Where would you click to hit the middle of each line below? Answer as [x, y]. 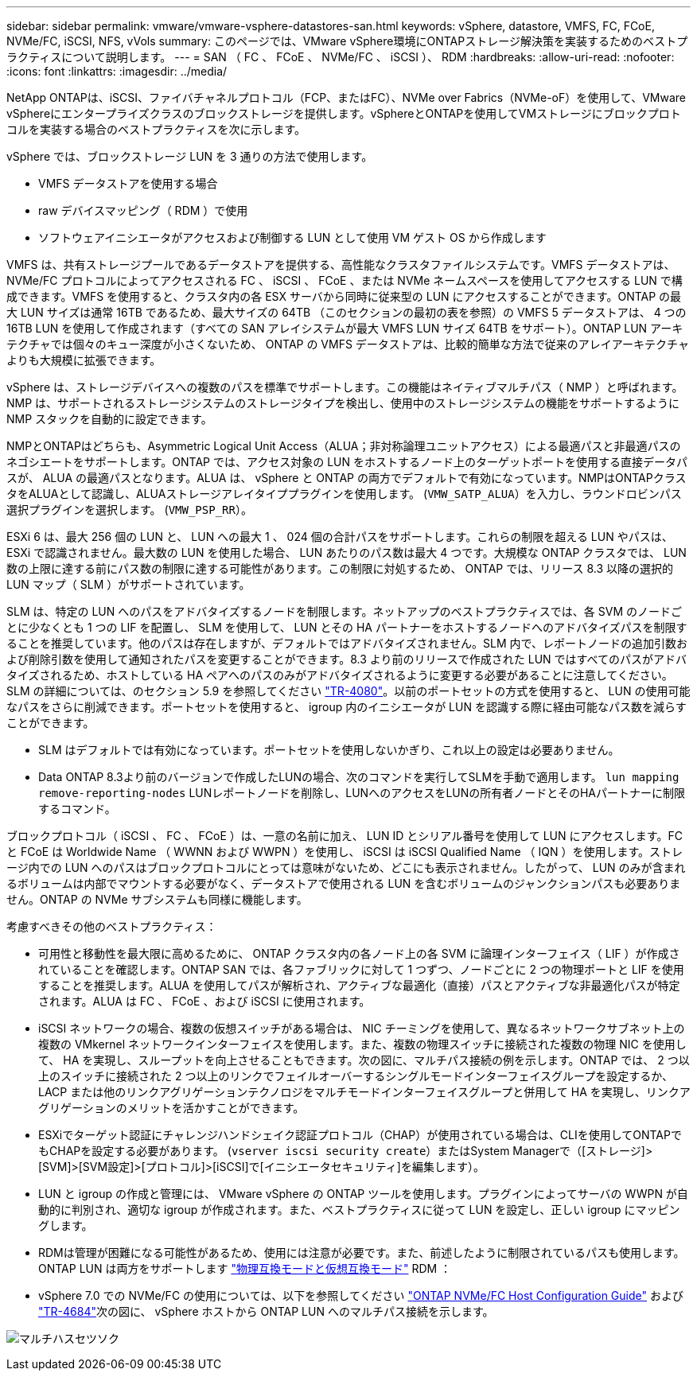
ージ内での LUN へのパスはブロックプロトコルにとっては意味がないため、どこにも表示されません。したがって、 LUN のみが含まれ [346, 867]
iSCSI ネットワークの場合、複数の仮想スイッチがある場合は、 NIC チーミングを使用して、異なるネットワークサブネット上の [362, 1028]
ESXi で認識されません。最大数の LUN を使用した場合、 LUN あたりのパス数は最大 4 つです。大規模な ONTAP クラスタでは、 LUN [347, 552]
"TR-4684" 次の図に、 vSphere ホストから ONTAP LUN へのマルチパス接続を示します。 [266, 1311]
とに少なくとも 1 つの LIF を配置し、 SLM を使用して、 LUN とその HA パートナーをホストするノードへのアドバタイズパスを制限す [347, 627]
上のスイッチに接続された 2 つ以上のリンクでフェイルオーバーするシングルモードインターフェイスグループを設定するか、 [356, 1076]
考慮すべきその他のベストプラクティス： [112, 926]
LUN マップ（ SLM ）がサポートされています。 [128, 584]
